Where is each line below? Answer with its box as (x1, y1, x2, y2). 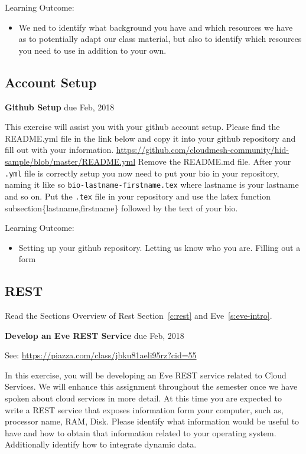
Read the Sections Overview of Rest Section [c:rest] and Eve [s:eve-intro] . (5, 309, 272, 322)
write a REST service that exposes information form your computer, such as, (5, 403, 284, 416)
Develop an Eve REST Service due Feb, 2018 (5, 329, 184, 341)
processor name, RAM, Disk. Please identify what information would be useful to (5, 415, 300, 427)
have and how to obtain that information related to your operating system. (5, 426, 276, 439)
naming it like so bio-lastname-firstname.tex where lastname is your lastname (5, 178, 299, 191)
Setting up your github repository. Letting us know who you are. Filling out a (18, 241, 301, 253)
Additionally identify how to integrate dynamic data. (5, 438, 197, 450)
